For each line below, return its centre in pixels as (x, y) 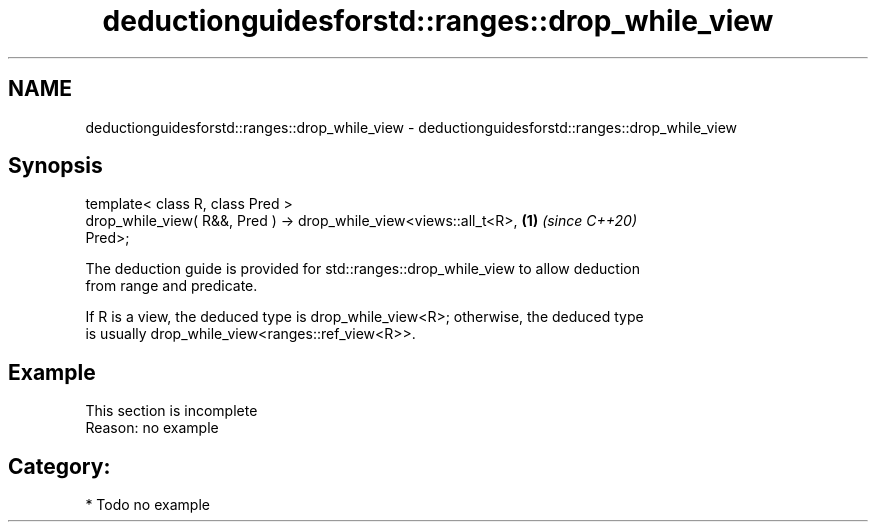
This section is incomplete (171, 411)
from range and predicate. (171, 286)
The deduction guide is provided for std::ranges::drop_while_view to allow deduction (362, 269)
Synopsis (55, 166)
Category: (59, 466)
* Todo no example (147, 505)
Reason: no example (152, 428)
